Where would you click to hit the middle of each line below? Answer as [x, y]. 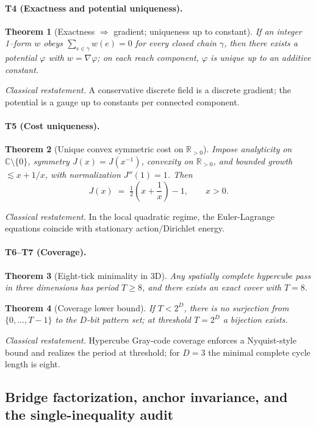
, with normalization [83, 174]
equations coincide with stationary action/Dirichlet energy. [115, 228]
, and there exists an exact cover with [211, 287]
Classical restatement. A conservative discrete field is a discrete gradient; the [148, 90]
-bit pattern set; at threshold [139, 319]
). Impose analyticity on [247, 149]
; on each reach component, [148, 58]
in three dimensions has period [62, 287]
